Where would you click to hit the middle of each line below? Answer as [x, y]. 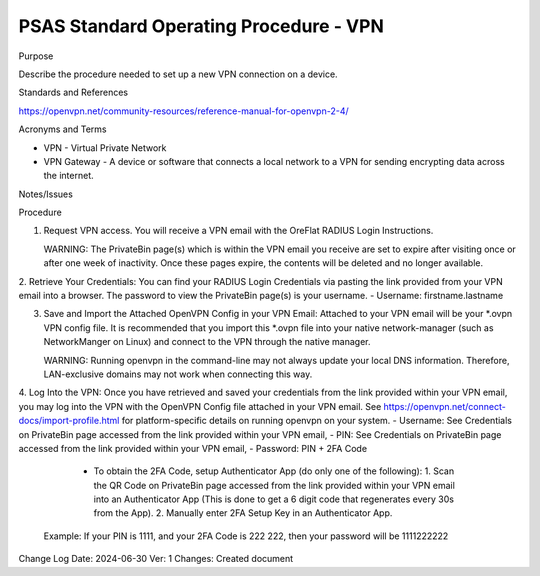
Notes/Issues [46, 194]
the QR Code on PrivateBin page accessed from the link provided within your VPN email [274, 485]
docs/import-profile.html [69, 421]
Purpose [36, 56]
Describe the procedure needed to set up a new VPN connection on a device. [178, 74]
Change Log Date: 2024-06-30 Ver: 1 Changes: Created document [156, 559]
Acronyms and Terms [62, 129]
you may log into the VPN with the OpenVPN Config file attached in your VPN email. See [200, 406]
